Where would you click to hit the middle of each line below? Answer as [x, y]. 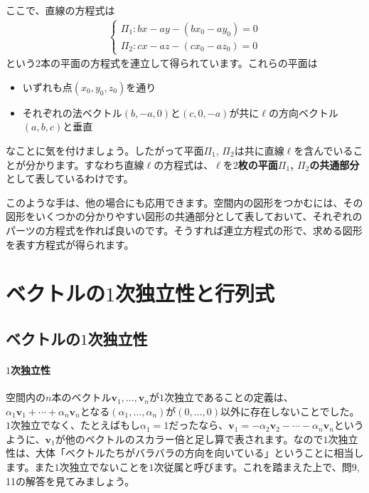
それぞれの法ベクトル [72, 112]
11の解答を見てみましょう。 [70, 481]
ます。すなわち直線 [100, 164]
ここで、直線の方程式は [60, 10]
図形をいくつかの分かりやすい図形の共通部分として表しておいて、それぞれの [184, 216]
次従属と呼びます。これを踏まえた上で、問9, [257, 467]
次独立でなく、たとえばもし [75, 425]
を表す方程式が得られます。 [70, 244]
